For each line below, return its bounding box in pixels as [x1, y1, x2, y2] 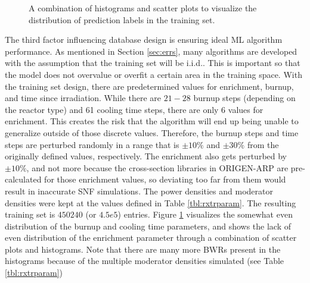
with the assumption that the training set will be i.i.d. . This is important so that [5, 56, 300, 69]
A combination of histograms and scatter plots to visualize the [29, 2, 257, 14]
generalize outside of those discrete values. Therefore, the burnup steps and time [5, 126, 299, 139]
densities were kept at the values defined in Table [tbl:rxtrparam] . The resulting [5, 196, 296, 209]
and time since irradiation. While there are [5, 92, 161, 104]
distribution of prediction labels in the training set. [29, 13, 215, 26]
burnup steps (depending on [193, 92, 296, 104]
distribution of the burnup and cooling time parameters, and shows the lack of [5, 219, 292, 232]
